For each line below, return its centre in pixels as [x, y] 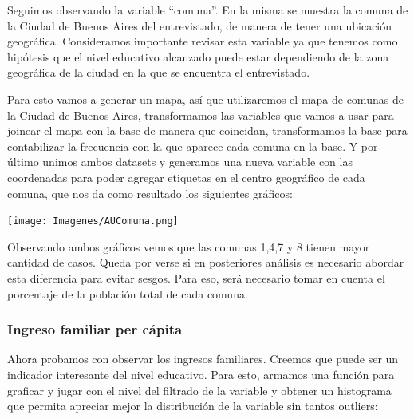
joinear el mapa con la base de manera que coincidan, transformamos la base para [207, 130]
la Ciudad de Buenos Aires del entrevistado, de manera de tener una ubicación [200, 25]
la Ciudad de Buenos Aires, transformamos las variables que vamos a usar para [201, 115]
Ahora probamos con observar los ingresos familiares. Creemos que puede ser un [203, 359]
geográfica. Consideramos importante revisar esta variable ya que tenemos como [203, 41]
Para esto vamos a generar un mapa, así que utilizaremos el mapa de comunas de [205, 99]
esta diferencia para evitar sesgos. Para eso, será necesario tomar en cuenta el [196, 277]
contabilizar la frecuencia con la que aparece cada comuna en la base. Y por [193, 146]
